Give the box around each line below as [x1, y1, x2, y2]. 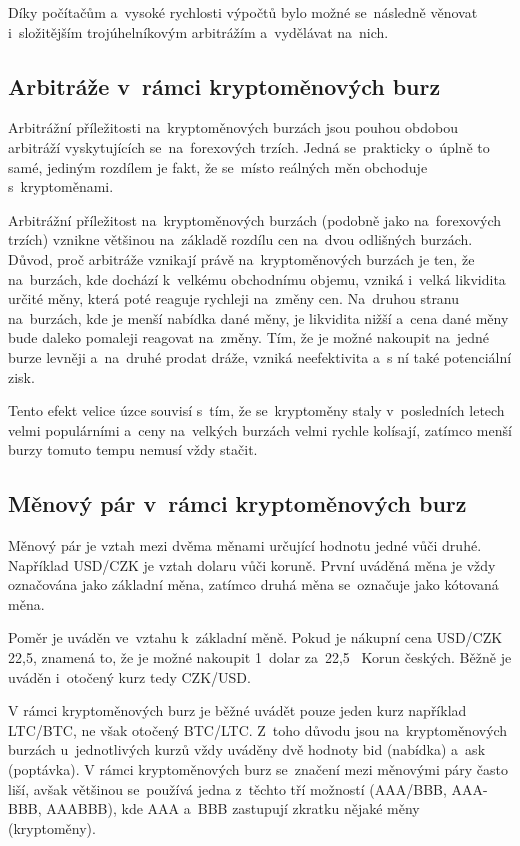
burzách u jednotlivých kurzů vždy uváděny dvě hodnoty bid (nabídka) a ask [8, 739, 486, 760]
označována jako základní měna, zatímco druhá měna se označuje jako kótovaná [8, 574, 499, 595]
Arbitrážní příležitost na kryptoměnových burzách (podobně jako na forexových [8, 209, 502, 230]
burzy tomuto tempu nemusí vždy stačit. [8, 439, 258, 460]
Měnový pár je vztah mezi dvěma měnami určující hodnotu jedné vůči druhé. [8, 535, 482, 556]
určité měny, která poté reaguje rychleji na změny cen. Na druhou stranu [8, 288, 460, 309]
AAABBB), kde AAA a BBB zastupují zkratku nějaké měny [46, 798, 420, 819]
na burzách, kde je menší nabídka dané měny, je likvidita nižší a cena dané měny [8, 307, 509, 328]
